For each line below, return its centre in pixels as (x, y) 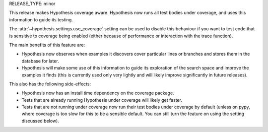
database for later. (40, 61)
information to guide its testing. (41, 19)
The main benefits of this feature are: (47, 45)
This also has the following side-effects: (50, 84)
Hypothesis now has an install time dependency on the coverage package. (98, 93)
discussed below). (40, 121)
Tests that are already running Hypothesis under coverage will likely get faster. (102, 100)
